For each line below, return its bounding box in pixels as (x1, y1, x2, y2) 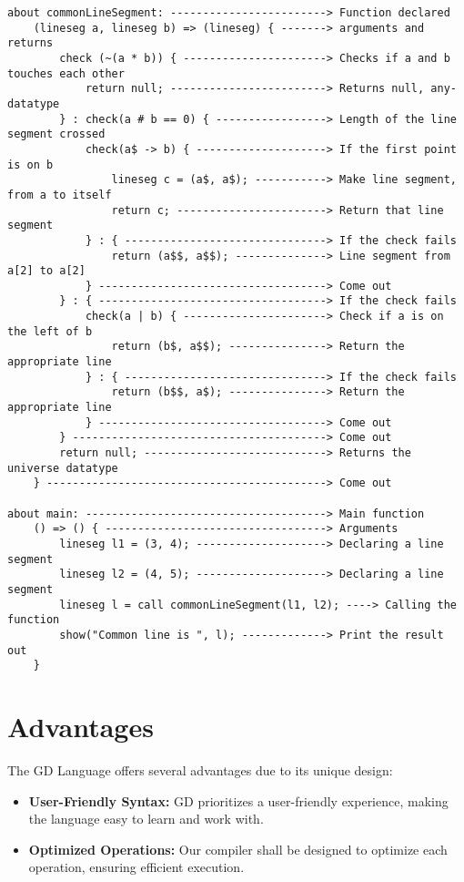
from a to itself (7, 188, 112, 201)
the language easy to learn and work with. (28, 809, 264, 828)
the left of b (7, 324, 93, 338)
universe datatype (7, 461, 118, 475)
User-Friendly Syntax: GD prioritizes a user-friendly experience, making (28, 791, 449, 810)
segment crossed (7, 128, 106, 141)
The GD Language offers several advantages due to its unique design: (7, 761, 393, 779)
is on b (7, 158, 54, 171)
